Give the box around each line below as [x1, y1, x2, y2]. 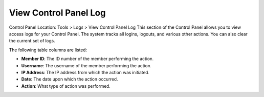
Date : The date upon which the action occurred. [21, 76, 118, 82]
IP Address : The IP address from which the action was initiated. [21, 69, 150, 75]
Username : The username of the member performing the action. [21, 62, 152, 68]
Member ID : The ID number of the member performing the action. [21, 56, 154, 62]
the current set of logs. [9, 38, 56, 44]
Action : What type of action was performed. [21, 83, 110, 89]
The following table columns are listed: [9, 47, 88, 53]
